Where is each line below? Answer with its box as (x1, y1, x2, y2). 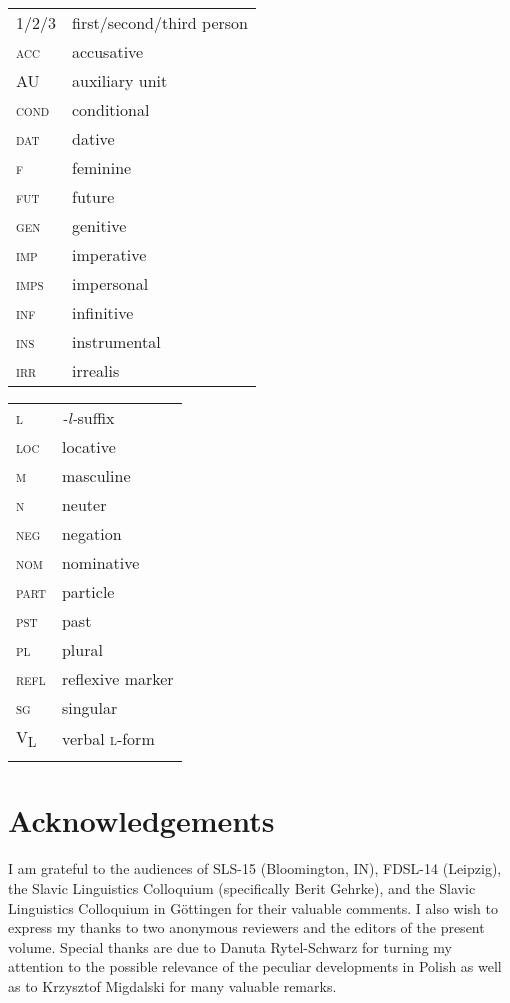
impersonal (72, 272, 149, 295)
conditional (72, 98, 150, 121)
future (72, 185, 115, 208)
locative (61, 435, 116, 458)
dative (72, 127, 115, 150)
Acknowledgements (8, 800, 275, 841)
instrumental (72, 330, 161, 353)
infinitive (72, 301, 134, 324)
